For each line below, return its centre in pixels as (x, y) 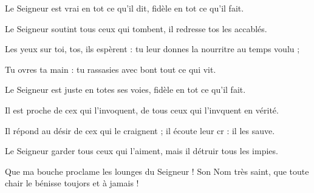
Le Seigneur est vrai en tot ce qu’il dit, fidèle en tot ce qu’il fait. (125, 8)
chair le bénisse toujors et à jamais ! (72, 183)
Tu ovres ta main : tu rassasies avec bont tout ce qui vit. (111, 69)
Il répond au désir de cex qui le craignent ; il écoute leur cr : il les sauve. (140, 130)
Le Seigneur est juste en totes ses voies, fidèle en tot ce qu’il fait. (125, 90)
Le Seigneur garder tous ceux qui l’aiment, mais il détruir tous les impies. (142, 151)
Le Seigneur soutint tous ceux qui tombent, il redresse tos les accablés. (136, 28)
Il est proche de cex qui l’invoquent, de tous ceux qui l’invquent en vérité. (142, 110)
